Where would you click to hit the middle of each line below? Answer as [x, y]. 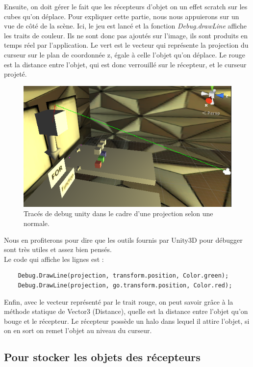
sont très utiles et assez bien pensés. [58, 249]
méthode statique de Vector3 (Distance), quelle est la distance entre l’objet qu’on [126, 311]
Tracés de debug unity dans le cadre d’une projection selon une [118, 213]
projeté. [15, 74]
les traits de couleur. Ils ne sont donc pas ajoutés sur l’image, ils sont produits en [126, 35]
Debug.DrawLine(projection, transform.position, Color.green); [123, 276]
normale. [37, 223]
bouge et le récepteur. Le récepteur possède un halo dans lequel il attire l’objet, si [127, 321]
